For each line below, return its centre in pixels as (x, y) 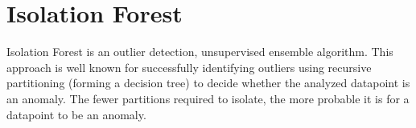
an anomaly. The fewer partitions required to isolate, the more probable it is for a (208, 98)
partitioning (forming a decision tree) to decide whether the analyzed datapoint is (208, 83)
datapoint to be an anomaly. (76, 114)
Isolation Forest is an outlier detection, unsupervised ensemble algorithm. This (200, 52)
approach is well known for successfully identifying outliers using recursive (189, 67)
